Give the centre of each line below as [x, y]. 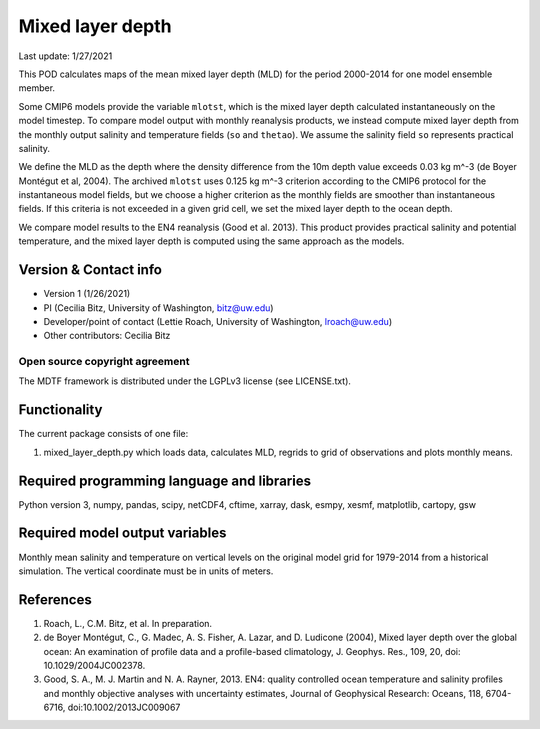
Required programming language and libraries [165, 480]
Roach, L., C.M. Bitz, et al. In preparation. [128, 623]
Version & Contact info [90, 270]
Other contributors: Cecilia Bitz [107, 336]
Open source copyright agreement [104, 362]
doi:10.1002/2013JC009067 [124, 707]
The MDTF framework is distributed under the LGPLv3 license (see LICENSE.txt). [185, 381]
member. [36, 88]
